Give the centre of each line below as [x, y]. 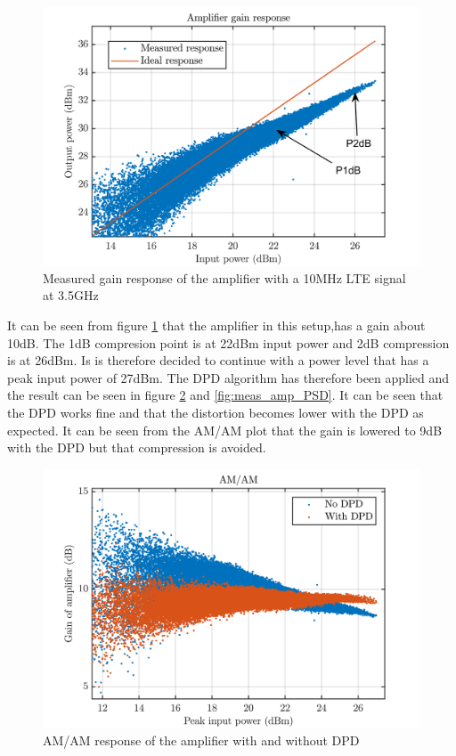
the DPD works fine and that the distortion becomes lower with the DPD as [216, 412]
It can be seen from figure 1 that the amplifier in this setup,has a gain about [216, 325]
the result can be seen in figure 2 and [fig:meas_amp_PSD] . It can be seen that [225, 395]
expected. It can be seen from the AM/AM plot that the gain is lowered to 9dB [225, 430]
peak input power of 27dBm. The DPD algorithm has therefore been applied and [228, 377]
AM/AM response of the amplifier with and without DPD [201, 740]
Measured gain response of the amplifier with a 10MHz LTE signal [224, 277]
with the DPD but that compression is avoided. [137, 447]
